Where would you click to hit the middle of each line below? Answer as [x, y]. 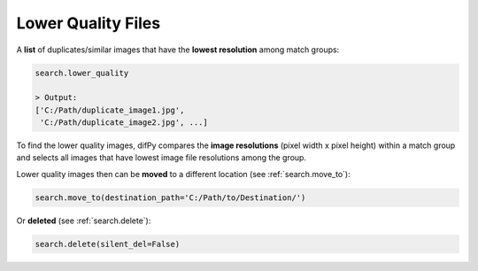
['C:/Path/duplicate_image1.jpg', [110, 110]
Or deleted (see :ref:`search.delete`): [84, 221]
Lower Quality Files [89, 23]
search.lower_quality [82, 73]
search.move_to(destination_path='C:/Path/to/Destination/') [170, 197]
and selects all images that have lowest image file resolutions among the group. [162, 158]
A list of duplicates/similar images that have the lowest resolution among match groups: [178, 50]
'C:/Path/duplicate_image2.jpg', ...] [124, 123]
